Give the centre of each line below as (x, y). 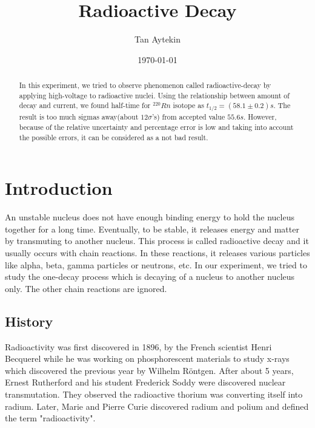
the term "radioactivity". (50, 418)
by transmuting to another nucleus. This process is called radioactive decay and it (157, 241)
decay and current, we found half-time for (85, 105)
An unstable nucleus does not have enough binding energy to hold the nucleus (150, 217)
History (29, 321)
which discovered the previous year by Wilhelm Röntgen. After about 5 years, (149, 370)
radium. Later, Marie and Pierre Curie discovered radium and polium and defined (157, 406)
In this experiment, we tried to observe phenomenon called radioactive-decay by (145, 85)
